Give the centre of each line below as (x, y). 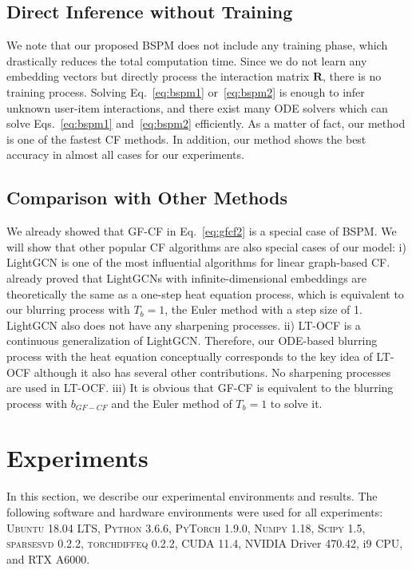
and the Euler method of (172, 403)
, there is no (352, 76)
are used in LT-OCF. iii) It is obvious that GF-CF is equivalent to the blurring (200, 388)
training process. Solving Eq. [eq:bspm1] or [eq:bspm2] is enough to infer (186, 91)
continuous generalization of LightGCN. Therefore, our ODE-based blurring (192, 340)
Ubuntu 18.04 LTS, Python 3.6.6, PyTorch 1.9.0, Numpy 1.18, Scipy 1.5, (186, 527)
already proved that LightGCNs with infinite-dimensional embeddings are (187, 277)
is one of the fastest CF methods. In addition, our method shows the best (186, 139)
